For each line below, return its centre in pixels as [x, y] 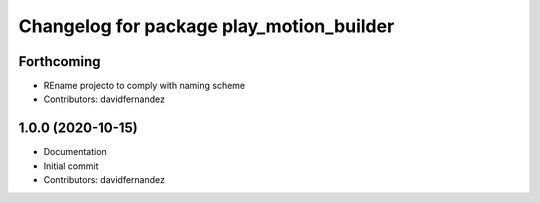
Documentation [75, 152]
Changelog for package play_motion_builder [206, 26]
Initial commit [71, 166]
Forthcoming [59, 61]
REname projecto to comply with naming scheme [144, 86]
